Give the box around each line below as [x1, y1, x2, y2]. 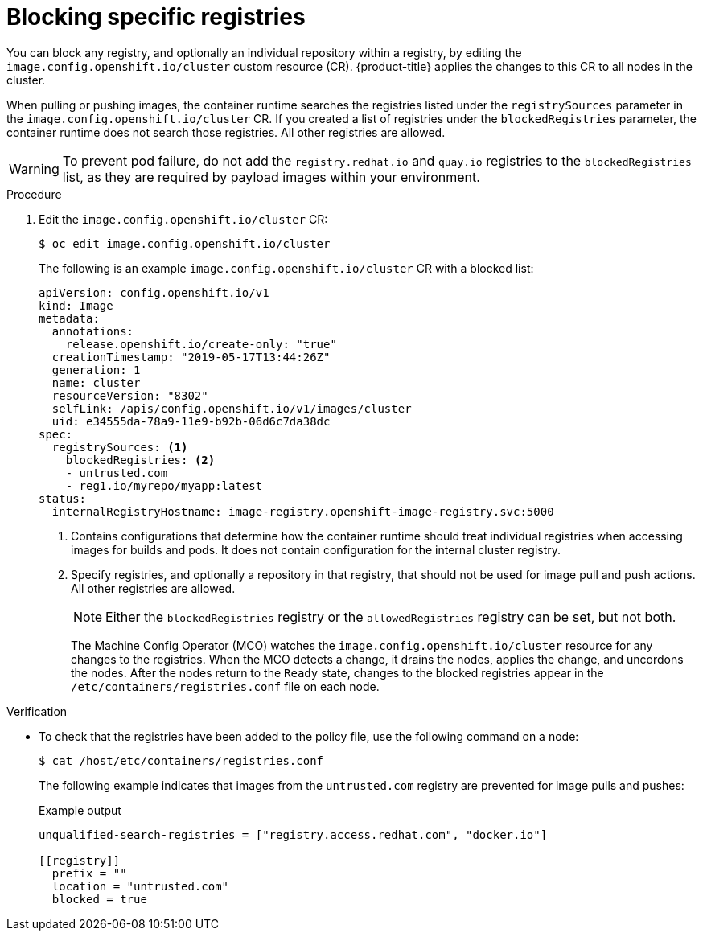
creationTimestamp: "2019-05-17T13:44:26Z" [51, 350, 331, 364]
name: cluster [51, 376, 141, 389]
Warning [9, 160, 60, 177]
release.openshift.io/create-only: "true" [65, 337, 337, 351]
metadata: [39, 311, 100, 325]
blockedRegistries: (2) [65, 453, 216, 466]
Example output [39, 803, 121, 817]
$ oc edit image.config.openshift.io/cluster [39, 236, 331, 250]
